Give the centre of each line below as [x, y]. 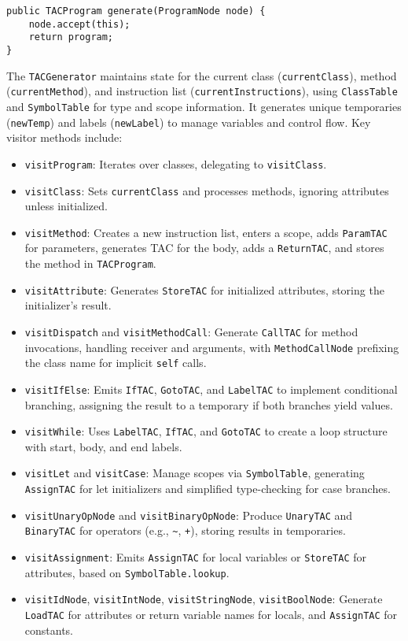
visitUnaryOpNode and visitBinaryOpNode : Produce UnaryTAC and [189, 515]
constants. [49, 630]
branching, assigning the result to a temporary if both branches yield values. [209, 404]
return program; [71, 37]
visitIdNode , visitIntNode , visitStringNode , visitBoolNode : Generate [204, 599]
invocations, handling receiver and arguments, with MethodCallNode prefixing [212, 347]
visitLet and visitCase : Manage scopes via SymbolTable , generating [195, 473]
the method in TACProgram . [90, 263]
